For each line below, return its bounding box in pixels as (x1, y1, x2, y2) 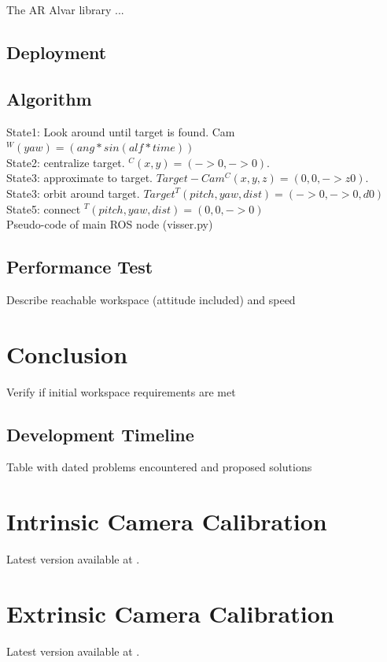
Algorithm (6, 86, 92, 110)
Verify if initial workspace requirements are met (6, 383, 236, 400)
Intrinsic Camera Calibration (6, 505, 327, 537)
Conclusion (6, 337, 128, 370)
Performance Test (6, 255, 153, 279)
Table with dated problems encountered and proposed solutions (6, 459, 312, 475)
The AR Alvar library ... (6, 2, 124, 17)
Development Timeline (6, 422, 194, 446)
